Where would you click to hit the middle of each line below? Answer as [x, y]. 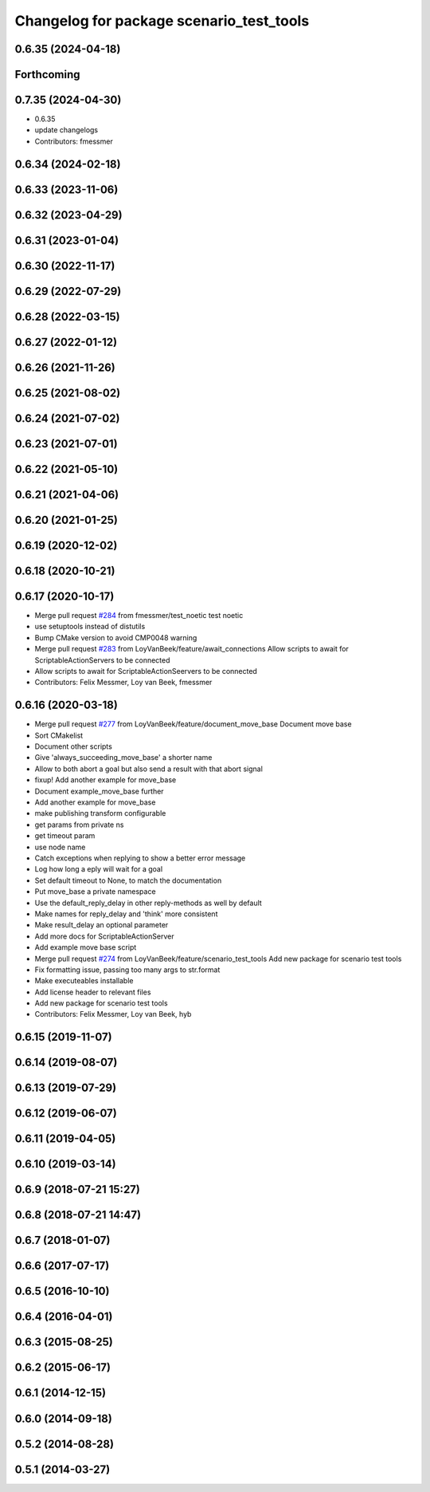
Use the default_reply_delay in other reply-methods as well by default [148, 903]
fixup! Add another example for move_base [106, 780]
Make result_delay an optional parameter [102, 925]
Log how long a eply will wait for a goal [99, 869]
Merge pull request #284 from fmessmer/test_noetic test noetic [139, 616]
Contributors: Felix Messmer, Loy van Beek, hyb [113, 1014]
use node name [60, 847]
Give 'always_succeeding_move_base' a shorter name [123, 758]
